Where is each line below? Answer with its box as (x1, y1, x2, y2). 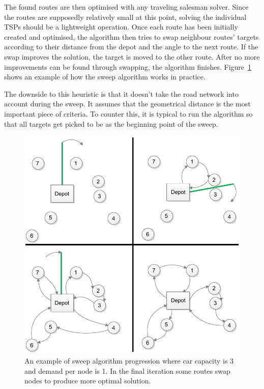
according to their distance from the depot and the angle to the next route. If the (4, 41, 258, 52)
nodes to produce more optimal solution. (24, 375, 151, 386)
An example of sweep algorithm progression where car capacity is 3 (24, 355, 234, 366)
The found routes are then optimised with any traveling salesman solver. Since (4, 2, 249, 12)
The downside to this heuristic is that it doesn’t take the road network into (4, 88, 239, 99)
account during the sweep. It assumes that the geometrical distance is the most (4, 98, 251, 109)
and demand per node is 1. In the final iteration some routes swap (24, 365, 230, 376)
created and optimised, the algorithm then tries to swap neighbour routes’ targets (4, 31, 259, 42)
